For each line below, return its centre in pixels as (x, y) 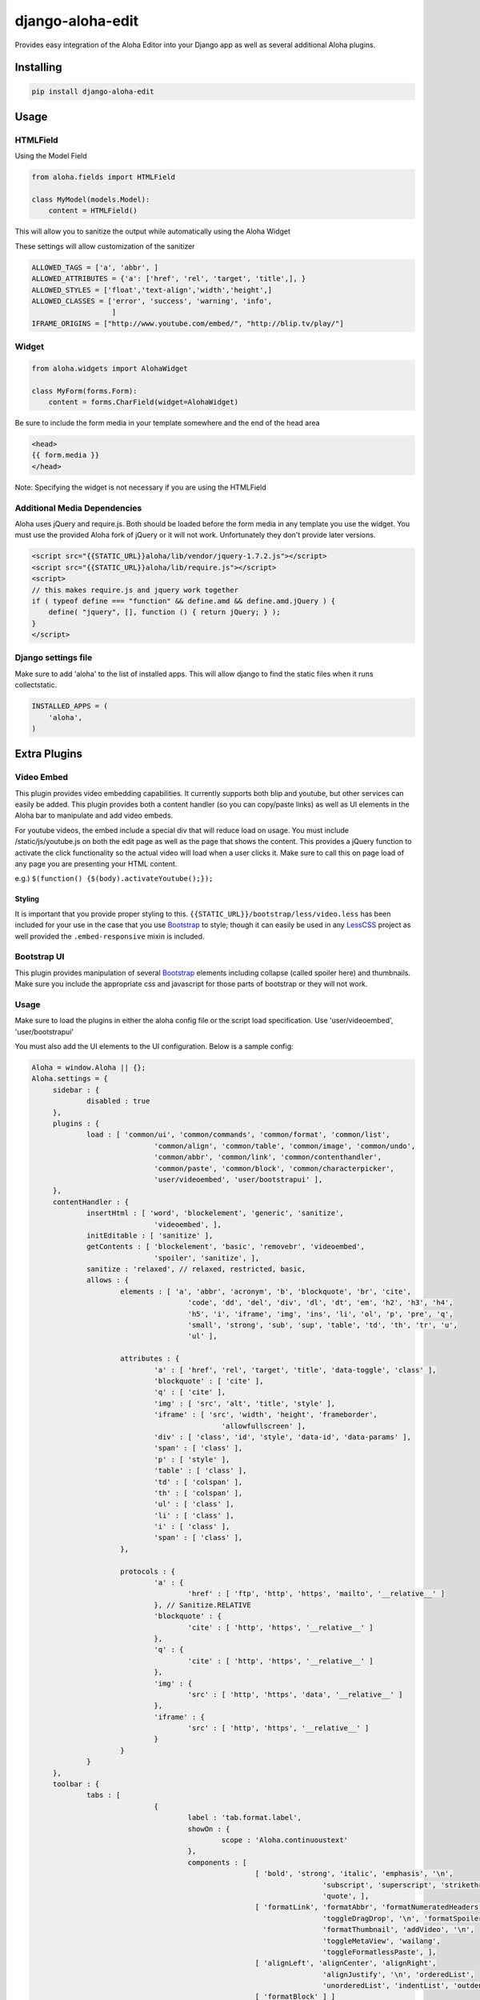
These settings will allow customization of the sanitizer (105, 246)
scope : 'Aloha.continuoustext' (284, 1840)
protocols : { (148, 1571)
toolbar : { (76, 1784)
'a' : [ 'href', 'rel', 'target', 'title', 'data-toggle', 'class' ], (295, 1370)
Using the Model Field (51, 156)
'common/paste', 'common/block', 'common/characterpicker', (274, 1168)
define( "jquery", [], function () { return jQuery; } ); (164, 612)
